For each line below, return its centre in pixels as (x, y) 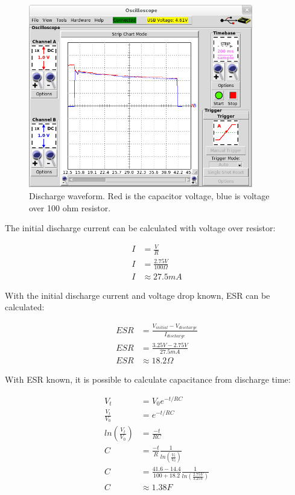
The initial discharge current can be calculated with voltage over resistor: (140, 228)
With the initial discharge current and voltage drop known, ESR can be (138, 295)
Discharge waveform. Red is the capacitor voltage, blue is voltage (149, 195)
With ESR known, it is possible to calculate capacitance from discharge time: (148, 379)
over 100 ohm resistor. (70, 207)
